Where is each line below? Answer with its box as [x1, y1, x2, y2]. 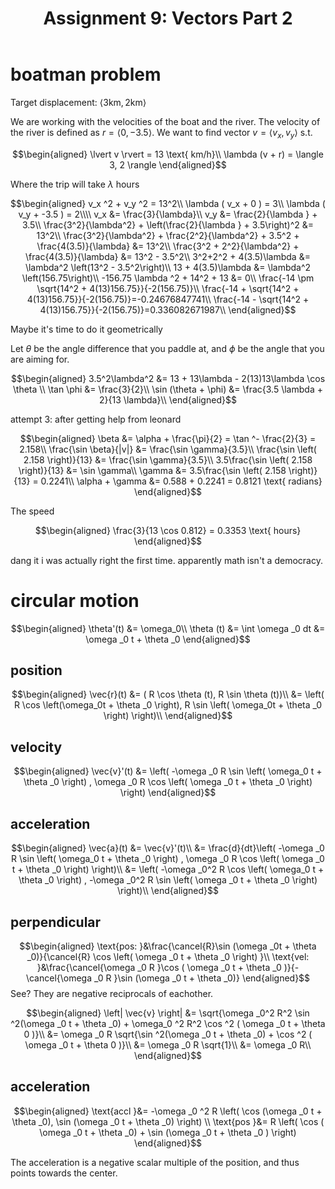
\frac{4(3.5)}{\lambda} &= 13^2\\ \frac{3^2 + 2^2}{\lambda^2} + [36, 240, 300, 252]
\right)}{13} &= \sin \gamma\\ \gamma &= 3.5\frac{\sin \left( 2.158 [18, 464, 287, 476]
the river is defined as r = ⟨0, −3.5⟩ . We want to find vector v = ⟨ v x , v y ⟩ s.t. [10, 126, 313, 141]
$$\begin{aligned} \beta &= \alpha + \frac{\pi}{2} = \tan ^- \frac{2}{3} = [19, 432, 317, 444]
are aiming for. [10, 353, 70, 365]
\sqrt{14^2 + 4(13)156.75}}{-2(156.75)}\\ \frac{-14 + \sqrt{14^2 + [36, 282, 300, 294]
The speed [10, 505, 55, 517]
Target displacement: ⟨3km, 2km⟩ [10, 96, 147, 108]
